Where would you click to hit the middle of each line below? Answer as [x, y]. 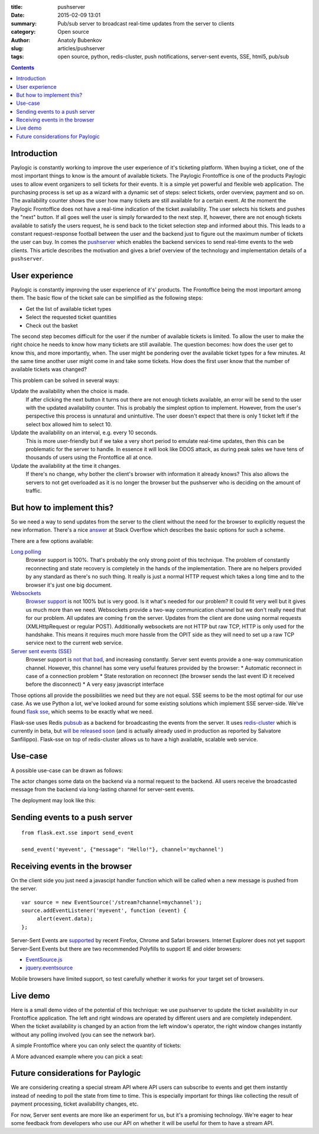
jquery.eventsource [49, 968]
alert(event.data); [65, 919]
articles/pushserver [81, 48]
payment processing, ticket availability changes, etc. [75, 1104]
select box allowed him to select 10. [69, 424]
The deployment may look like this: [53, 800]
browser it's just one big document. [69, 585]
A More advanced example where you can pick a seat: [77, 1056]
